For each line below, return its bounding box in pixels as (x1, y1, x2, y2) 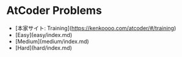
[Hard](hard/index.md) (15, 44, 72, 52)
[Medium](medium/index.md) (15, 38, 90, 45)
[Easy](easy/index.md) (15, 31, 73, 38)
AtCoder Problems (6, 4, 102, 18)
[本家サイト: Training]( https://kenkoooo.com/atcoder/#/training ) (15, 24, 177, 32)
